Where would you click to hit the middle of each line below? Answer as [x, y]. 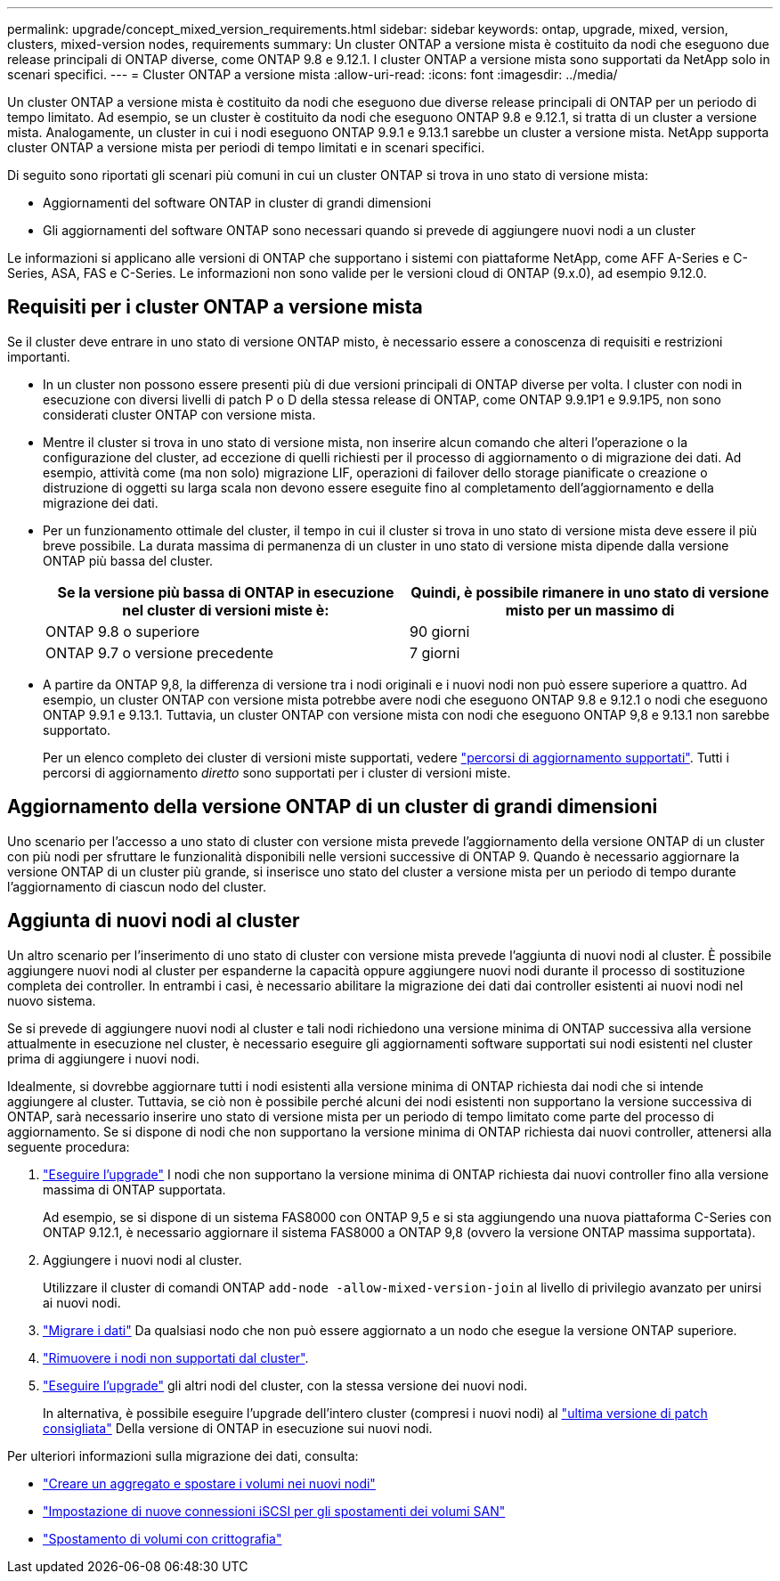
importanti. [39, 356]
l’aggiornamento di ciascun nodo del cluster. [137, 886]
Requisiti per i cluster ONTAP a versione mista [215, 307]
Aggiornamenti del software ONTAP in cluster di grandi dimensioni [237, 203]
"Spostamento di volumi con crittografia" [162, 1538]
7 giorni [435, 652]
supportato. [77, 729]
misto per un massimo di [590, 610]
